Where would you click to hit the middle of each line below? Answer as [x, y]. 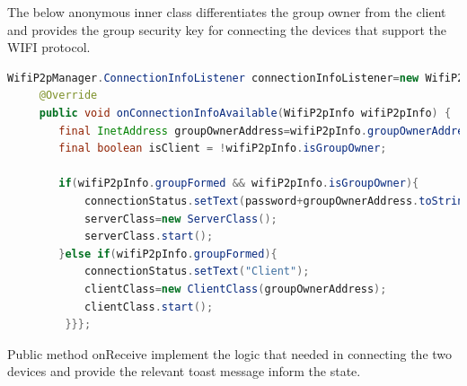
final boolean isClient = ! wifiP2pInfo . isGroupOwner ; [223, 149]
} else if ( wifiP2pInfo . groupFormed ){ [168, 254]
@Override [68, 96]
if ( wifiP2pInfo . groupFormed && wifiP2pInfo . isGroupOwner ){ [239, 184]
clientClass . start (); [149, 307]
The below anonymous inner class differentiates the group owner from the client [227, 12]
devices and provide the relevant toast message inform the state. [184, 371]
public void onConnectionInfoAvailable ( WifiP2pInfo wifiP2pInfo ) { [245, 113]
